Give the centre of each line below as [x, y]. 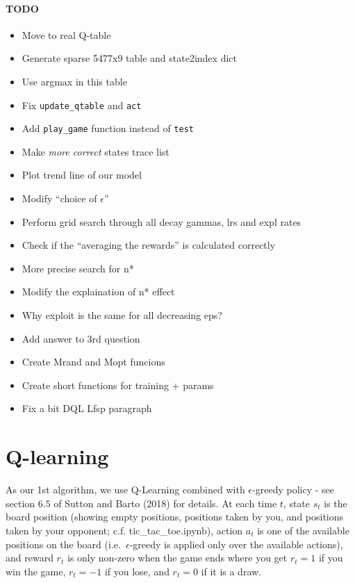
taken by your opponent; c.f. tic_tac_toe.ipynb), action [124, 530]
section [20, 503]
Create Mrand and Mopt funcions [93, 362]
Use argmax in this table [74, 81]
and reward [30, 558]
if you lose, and [137, 571]
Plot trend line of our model [82, 175]
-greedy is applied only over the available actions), [236, 544]
